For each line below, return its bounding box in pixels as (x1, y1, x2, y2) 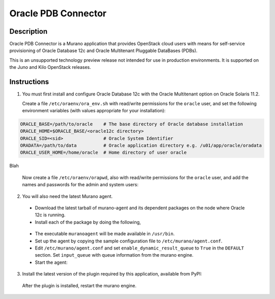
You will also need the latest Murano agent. (22, 193, 113, 199)
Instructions (9, 78, 49, 86)
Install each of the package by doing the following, (35, 219, 141, 225)
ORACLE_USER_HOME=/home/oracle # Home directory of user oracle (20, 149, 187, 156)
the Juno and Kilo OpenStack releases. (9, 64, 91, 70)
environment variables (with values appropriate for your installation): (22, 107, 166, 113)
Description (9, 27, 48, 36)
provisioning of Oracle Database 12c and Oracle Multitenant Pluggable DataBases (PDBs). (9, 47, 198, 54)
